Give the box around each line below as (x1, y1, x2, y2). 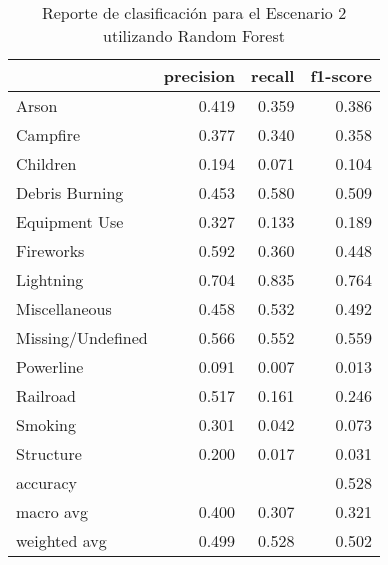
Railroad (16, 384, 76, 407)
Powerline (16, 355, 84, 378)
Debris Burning (16, 181, 124, 204)
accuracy (16, 471, 77, 494)
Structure (16, 442, 82, 465)
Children (16, 152, 77, 175)
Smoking (16, 413, 77, 436)
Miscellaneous (16, 297, 112, 320)
